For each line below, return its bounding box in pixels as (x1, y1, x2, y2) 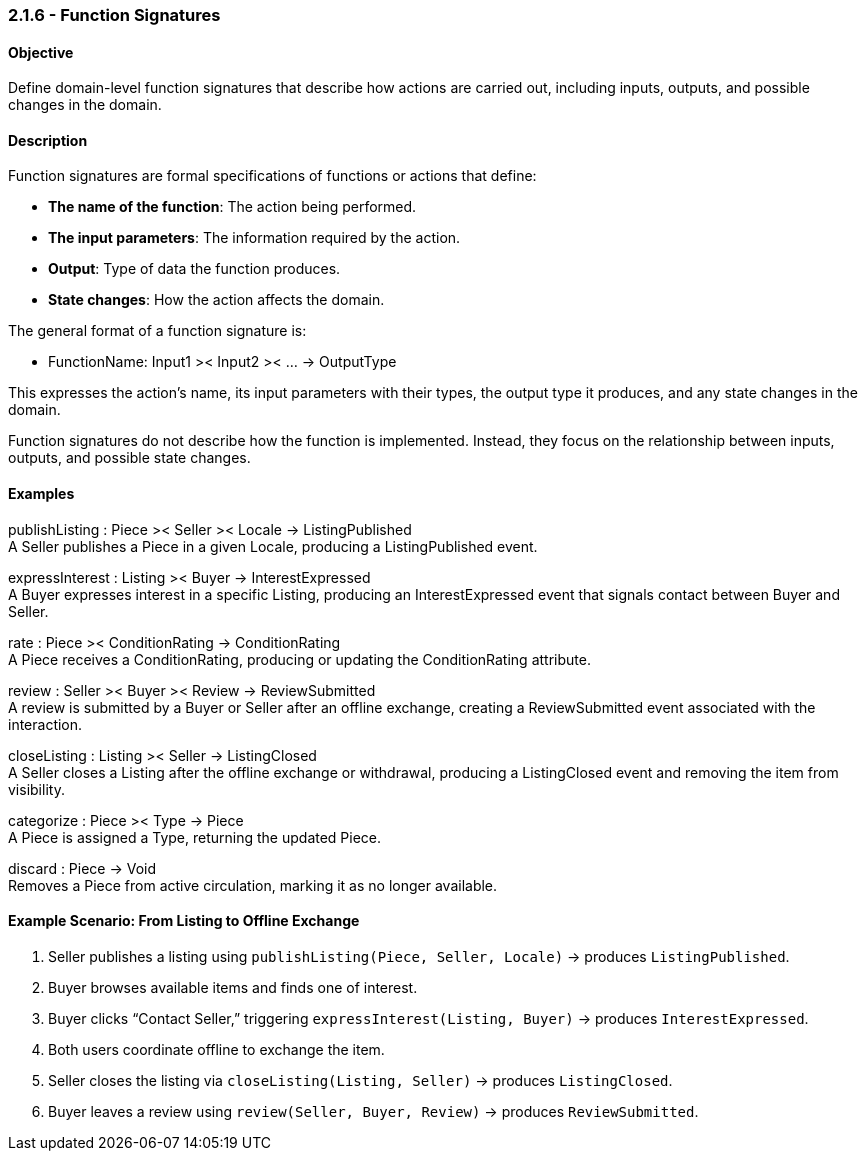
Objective (8, 43, 74, 61)
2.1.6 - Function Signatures (8, 5, 221, 25)
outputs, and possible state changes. (8, 449, 251, 467)
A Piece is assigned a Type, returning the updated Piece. (8, 828, 382, 846)
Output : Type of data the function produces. (48, 260, 341, 278)
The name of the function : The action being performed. (48, 198, 417, 216)
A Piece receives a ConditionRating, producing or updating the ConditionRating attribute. (8, 650, 591, 668)
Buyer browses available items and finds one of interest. (48, 978, 418, 996)
